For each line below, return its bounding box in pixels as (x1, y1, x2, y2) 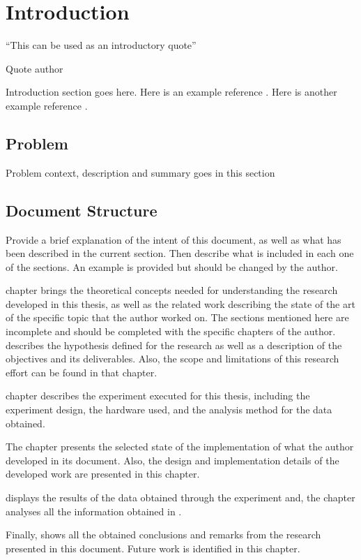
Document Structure (6, 199, 158, 221)
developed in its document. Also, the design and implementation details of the (6, 452, 339, 467)
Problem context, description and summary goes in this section (6, 165, 275, 179)
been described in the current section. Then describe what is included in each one (6, 246, 354, 260)
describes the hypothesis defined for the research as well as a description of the (6, 337, 342, 352)
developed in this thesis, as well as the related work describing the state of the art (6, 296, 355, 311)
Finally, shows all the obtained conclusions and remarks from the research (6, 527, 321, 542)
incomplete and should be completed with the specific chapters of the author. (6, 324, 336, 339)
